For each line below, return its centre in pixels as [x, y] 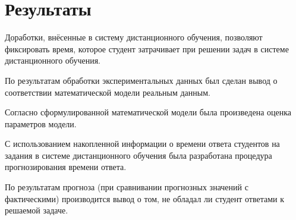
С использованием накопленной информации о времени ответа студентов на [142, 144]
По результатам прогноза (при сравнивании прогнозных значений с [127, 187]
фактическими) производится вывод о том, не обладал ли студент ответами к [145, 198]
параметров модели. [41, 123]
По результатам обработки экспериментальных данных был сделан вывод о [141, 80]
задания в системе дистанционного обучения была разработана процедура [138, 155]
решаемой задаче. [37, 210]
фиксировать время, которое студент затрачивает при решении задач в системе [147, 48]
